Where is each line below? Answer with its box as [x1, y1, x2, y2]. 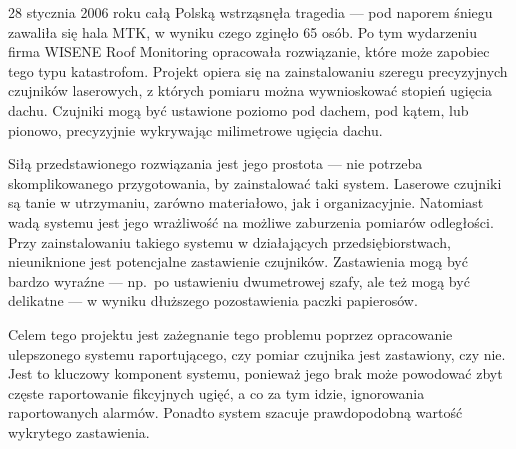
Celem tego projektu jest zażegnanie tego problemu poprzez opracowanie [8, 323, 453, 344]
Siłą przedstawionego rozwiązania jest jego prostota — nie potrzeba [8, 153, 423, 174]
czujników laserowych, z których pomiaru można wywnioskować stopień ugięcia [8, 80, 493, 101]
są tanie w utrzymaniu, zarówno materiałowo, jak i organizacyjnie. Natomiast [8, 192, 484, 213]
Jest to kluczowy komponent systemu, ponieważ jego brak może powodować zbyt [8, 363, 503, 384]
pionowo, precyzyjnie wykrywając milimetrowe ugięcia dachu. [8, 119, 383, 140]
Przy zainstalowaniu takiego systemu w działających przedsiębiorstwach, [8, 231, 451, 252]
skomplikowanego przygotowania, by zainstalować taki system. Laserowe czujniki [8, 172, 502, 193]
